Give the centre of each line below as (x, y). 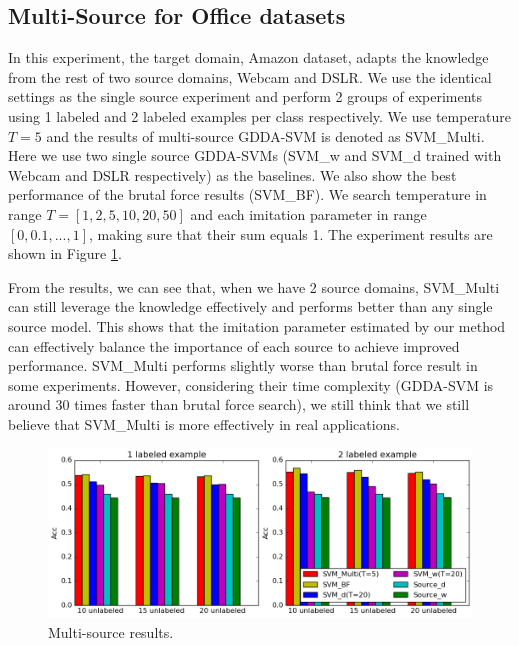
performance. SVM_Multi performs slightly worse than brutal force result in (243, 365)
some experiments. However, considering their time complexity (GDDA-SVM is (251, 384)
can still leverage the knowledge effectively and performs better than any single (250, 306)
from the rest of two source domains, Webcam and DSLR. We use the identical (250, 76)
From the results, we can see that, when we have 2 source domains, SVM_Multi (254, 286)
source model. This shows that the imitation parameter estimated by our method (257, 325)
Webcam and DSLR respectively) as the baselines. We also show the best (232, 174)
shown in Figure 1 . (65, 253)
